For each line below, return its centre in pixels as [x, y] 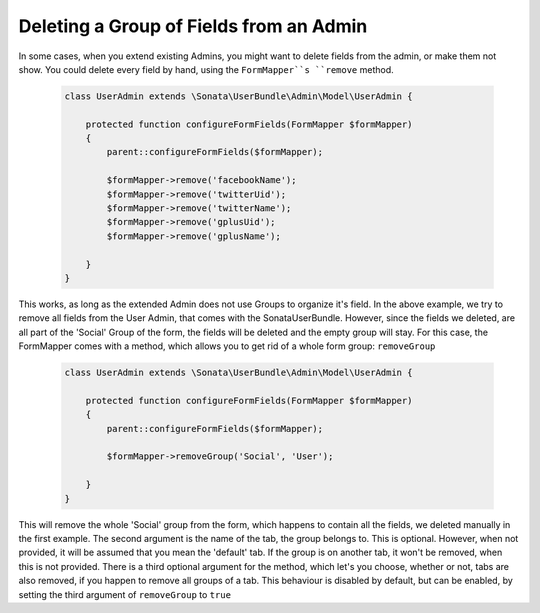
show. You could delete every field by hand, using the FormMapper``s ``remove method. [206, 69]
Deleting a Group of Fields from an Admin [193, 26]
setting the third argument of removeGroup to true [125, 594]
